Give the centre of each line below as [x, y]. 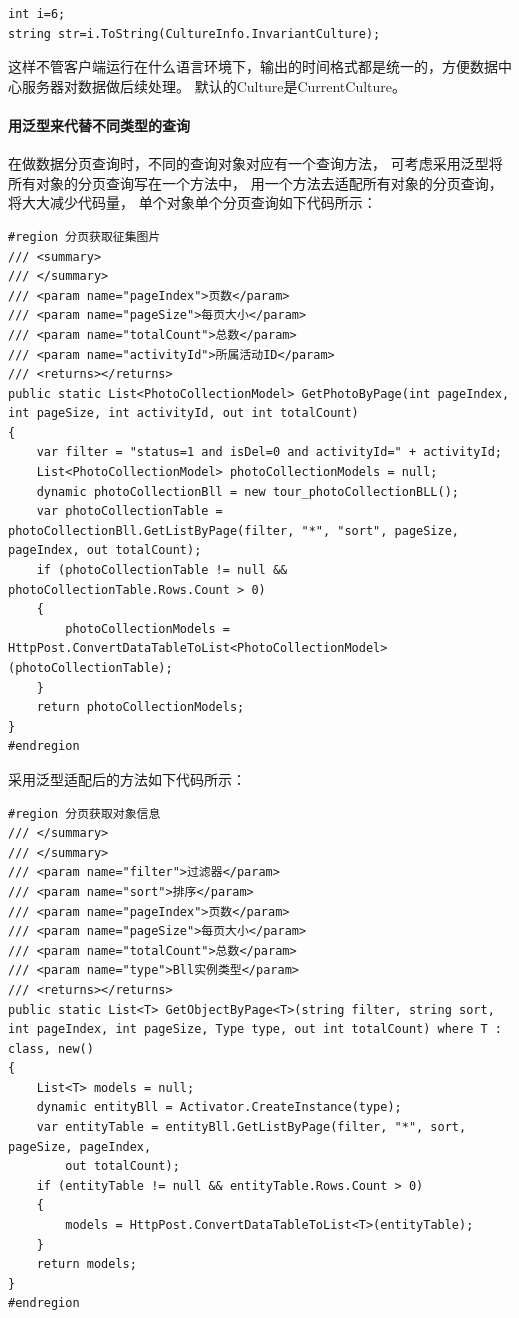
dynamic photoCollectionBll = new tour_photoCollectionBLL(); [248, 491]
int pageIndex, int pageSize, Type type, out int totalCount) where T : [255, 1029]
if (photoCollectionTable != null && [162, 570]
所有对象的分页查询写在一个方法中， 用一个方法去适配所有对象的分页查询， [255, 182]
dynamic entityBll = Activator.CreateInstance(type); [219, 1107]
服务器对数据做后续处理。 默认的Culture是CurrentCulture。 [214, 85]
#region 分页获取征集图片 [84, 236]
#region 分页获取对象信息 [84, 813]
